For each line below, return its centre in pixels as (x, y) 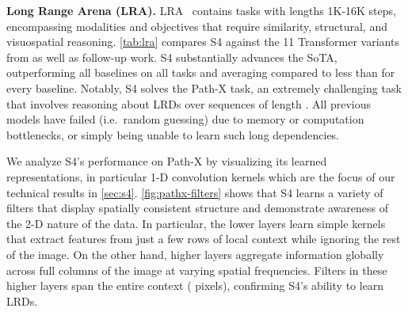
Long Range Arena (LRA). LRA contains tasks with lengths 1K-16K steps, (201, 10)
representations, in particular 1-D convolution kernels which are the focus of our (201, 176)
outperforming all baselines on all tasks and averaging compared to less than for (201, 72)
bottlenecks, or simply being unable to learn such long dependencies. (173, 134)
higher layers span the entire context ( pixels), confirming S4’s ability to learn (195, 285)
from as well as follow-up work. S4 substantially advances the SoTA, (172, 57)
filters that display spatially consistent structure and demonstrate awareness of (197, 208)
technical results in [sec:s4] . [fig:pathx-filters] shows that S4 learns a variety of (195, 192)
